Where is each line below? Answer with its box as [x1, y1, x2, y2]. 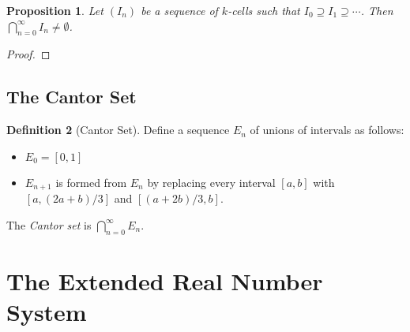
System [6, 296, 87, 327]
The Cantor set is [6, 216, 92, 233]
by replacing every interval [147, 173, 276, 190]
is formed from [55, 173, 127, 190]
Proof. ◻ [6, 46, 51, 62]
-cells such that [228, 2, 300, 18]
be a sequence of [141, 2, 218, 18]
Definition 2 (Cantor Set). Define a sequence [6, 121, 230, 138]
